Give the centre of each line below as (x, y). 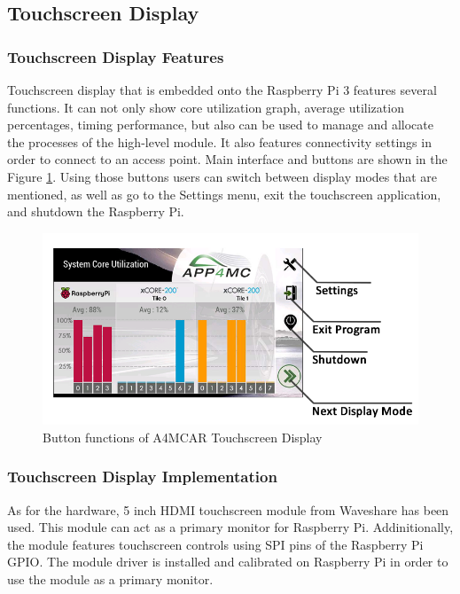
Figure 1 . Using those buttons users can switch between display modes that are (222, 176)
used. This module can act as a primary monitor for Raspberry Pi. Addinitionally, (230, 527)
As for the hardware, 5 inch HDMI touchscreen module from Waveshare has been (228, 509)
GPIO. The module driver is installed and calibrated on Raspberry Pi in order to (228, 562)
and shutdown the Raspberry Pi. (96, 211)
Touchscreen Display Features (116, 56)
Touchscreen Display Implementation (142, 477)
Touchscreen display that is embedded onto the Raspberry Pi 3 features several (222, 90)
